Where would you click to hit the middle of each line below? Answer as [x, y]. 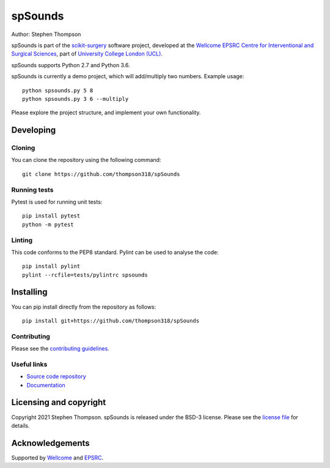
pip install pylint [51, 266]
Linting [22, 240]
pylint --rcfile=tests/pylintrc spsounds [85, 275]
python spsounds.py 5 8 [58, 90]
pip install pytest [51, 216]
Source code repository [56, 376]
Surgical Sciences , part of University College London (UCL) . [87, 54]
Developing [34, 130]
